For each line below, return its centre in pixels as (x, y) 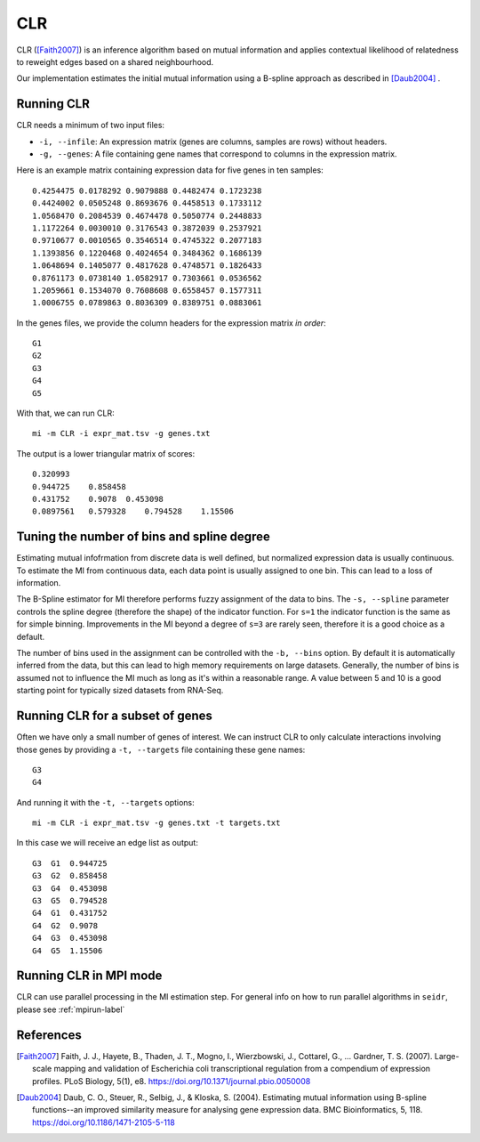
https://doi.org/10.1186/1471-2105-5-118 (104, 1122)
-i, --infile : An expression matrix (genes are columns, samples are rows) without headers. (213, 142)
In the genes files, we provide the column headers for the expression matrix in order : (171, 323)
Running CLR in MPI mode (89, 976)
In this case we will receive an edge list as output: (108, 843)
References (49, 1035)
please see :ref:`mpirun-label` (71, 1009)
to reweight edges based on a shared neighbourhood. (115, 61)
